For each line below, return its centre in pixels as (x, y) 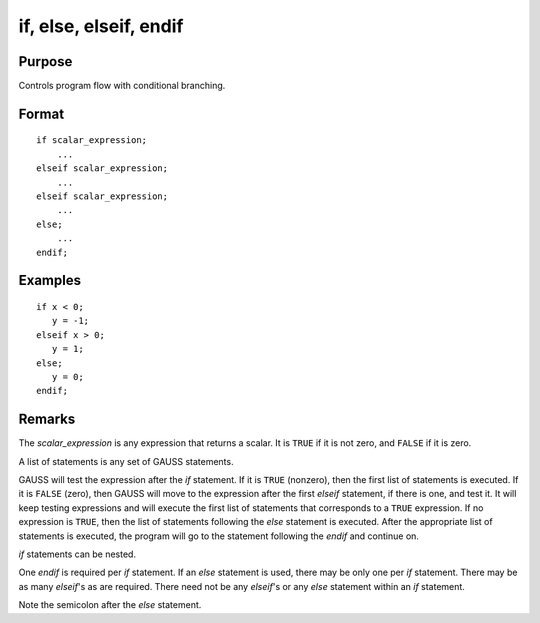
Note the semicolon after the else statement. (110, 605)
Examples (50, 280)
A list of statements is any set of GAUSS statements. (126, 461)
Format (41, 113)
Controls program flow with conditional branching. (122, 86)
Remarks (47, 419)
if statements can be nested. (77, 554)
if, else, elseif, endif (101, 26)
